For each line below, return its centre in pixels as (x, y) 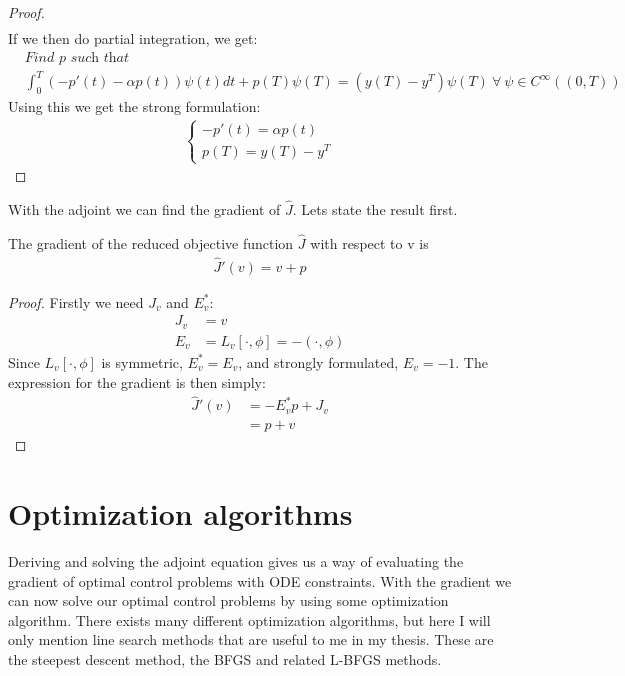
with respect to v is (369, 242)
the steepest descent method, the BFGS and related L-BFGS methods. (225, 659)
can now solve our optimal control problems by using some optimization (228, 600)
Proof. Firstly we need (76, 301)
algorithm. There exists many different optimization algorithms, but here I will (249, 619)
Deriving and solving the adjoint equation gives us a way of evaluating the (236, 561)
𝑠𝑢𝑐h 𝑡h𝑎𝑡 (100, 57)
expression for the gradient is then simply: (137, 381)
